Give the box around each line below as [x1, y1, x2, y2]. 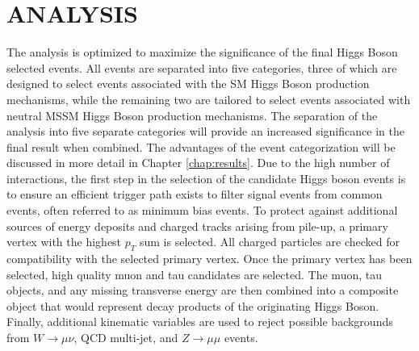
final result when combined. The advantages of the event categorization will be [6, 138, 396, 155]
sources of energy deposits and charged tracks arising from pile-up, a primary [6, 217, 388, 234]
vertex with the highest [6, 233, 122, 250]
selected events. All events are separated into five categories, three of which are [6, 59, 397, 76]
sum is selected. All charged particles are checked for [139, 233, 400, 250]
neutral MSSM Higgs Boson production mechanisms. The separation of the [6, 107, 378, 123]
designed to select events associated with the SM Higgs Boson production [6, 75, 370, 92]
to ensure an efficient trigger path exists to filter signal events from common [6, 186, 383, 203]
